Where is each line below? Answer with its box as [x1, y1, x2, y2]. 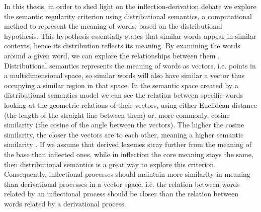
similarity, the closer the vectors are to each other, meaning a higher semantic [4, 129, 244, 139]
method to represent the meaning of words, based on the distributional [4, 21, 222, 31]
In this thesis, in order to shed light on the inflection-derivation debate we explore [4, 1, 256, 11]
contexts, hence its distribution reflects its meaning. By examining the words [4, 40, 240, 51]
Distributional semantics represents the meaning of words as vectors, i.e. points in [4, 60, 256, 70]
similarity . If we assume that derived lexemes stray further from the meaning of [4, 139, 251, 150]
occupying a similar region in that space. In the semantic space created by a [4, 80, 238, 90]
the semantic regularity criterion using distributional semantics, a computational [4, 11, 252, 21]
